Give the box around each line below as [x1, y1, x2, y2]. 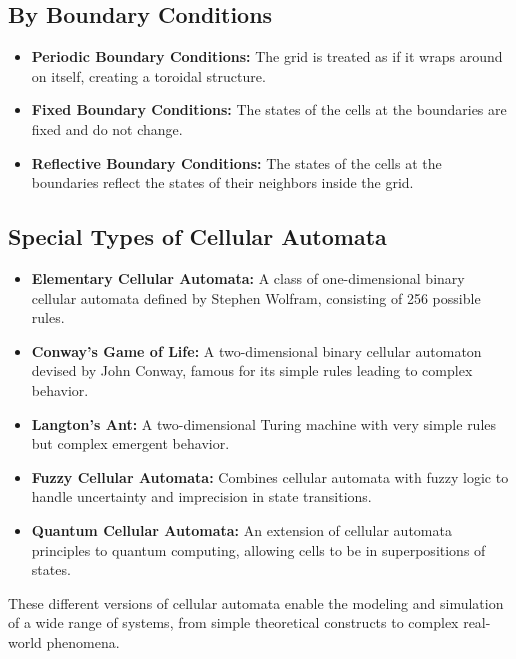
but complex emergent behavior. [31, 433, 230, 454]
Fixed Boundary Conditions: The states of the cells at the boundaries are [31, 99, 507, 120]
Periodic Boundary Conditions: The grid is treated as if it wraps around [31, 46, 503, 67]
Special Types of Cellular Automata [8, 221, 387, 252]
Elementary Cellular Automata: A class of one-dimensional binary [31, 267, 465, 288]
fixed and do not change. [31, 118, 183, 139]
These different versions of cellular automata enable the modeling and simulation [8, 592, 504, 613]
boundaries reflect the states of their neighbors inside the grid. [31, 172, 414, 193]
